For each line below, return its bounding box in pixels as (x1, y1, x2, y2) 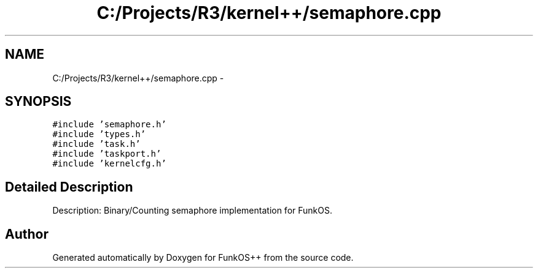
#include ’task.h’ (52, 139, 141, 149)
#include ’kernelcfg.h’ (52, 159, 166, 169)
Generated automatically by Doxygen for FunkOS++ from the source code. (52, 252, 354, 263)
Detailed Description (5, 179, 133, 195)
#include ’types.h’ (52, 129, 146, 140)
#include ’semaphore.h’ (52, 119, 166, 130)
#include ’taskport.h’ (52, 149, 162, 159)
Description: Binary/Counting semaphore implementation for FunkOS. (52, 205, 332, 216)
